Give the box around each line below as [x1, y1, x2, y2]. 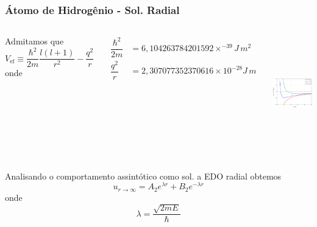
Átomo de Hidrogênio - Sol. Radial [5, 2, 180, 17]
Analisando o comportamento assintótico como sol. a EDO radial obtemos [5, 169, 282, 182]
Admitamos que [5, 35, 64, 47]
